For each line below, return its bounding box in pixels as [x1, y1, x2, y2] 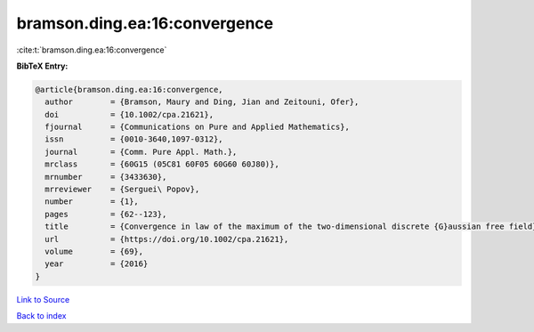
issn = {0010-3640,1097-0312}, [44, 134, 223, 144]
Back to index [16, 311, 67, 321]
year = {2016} [44, 259, 149, 269]
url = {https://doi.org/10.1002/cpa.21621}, [44, 234, 289, 244]
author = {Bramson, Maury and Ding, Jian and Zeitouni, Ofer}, [44, 97, 360, 107]
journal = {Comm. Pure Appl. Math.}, [44, 147, 238, 157]
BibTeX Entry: [16, 61, 69, 71]
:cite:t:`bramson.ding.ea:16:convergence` [16, 45, 167, 55]
